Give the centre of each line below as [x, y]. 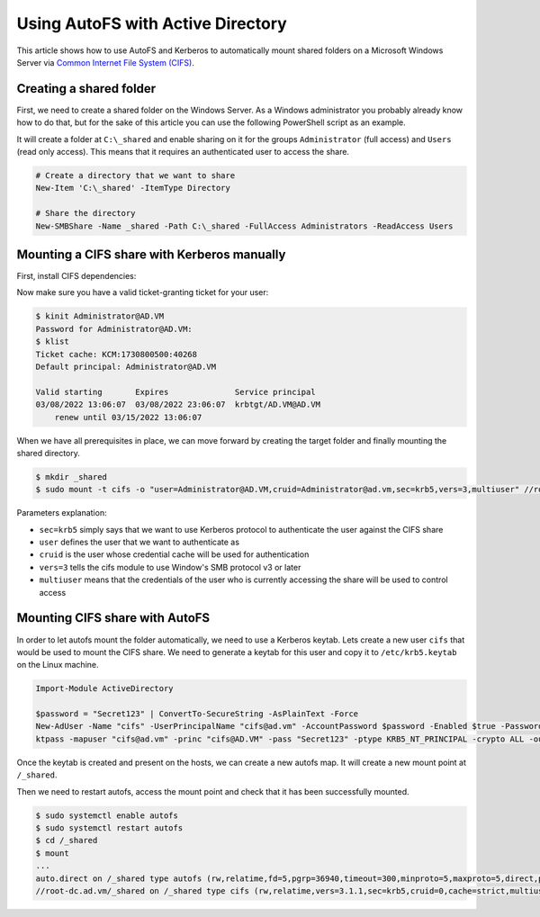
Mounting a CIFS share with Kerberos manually [151, 254]
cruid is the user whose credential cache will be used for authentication [174, 554]
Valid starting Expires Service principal [175, 392]
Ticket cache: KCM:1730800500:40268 [117, 354]
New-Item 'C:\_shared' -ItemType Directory [133, 188]
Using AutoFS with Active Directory [152, 23]
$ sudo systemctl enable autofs [107, 815]
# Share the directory [85, 213]
